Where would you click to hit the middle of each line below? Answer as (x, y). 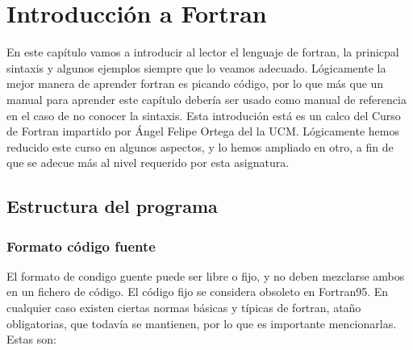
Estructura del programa (112, 206)
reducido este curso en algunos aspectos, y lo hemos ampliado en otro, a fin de (200, 146)
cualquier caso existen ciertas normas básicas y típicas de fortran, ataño (184, 308)
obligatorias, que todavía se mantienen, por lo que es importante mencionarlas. (202, 323)
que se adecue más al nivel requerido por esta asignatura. (148, 162)
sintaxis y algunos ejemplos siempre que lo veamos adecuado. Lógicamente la (196, 67)
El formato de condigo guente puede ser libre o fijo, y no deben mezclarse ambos (206, 275)
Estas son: (31, 339)
